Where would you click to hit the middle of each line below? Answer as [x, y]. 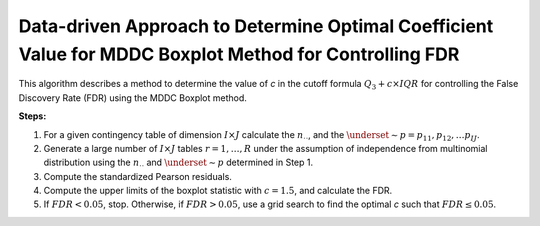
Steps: [32, 116]
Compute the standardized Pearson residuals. [137, 176]
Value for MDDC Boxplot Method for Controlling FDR [239, 54]
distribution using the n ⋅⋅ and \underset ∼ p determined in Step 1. [178, 163]
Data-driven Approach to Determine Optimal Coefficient [256, 26]
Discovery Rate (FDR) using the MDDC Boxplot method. [132, 97]
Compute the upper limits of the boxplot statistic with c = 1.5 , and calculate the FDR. [218, 191]
